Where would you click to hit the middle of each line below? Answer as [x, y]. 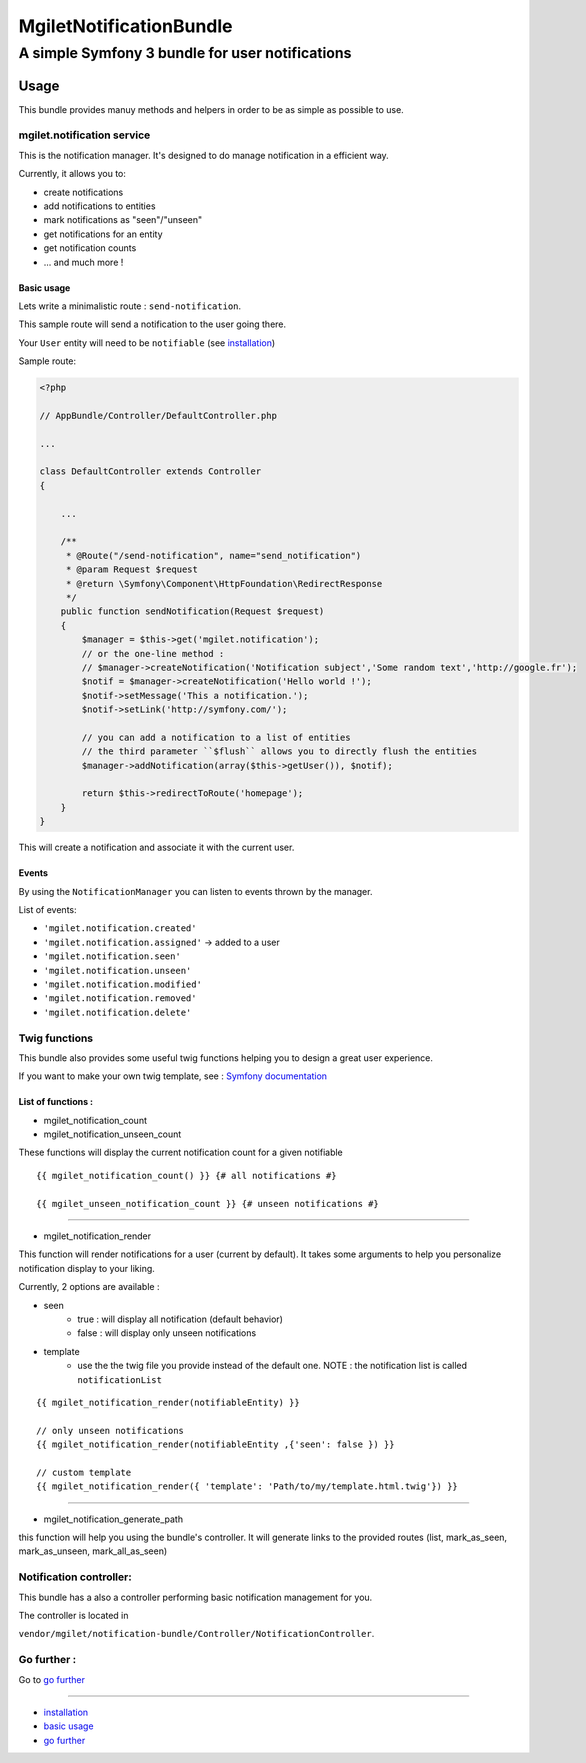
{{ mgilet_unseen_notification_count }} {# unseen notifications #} [207, 1203]
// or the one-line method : [153, 653]
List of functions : [56, 1102]
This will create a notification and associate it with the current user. [156, 847]
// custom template [84, 1472]
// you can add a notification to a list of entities [216, 737]
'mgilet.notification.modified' [122, 984]
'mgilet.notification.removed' [120, 998]
